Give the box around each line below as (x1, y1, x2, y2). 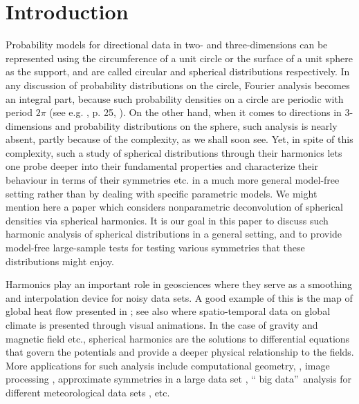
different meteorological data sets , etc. (6, 385, 170, 399)
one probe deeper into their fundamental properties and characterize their (6, 159, 318, 173)
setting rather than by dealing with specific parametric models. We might (6, 186, 317, 200)
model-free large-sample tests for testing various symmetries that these (6, 240, 305, 255)
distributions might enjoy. (6, 253, 114, 268)
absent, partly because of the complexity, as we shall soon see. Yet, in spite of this (6, 132, 353, 146)
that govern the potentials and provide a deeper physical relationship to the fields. (6, 345, 354, 359)
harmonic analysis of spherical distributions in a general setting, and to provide (6, 227, 342, 241)
